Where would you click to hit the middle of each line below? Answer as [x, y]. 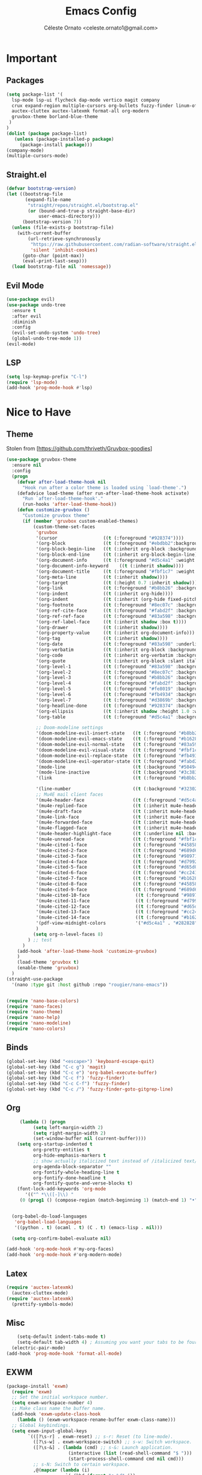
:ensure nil [27, 465]
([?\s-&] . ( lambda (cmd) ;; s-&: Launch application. [103, 1448]
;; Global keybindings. [41, 1425]
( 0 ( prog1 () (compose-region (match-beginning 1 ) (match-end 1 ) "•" [109, 1200]
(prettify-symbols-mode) [43, 1304]
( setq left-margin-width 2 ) [68, 1127]
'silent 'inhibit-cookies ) [64, 250]
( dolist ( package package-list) [47, 134]
